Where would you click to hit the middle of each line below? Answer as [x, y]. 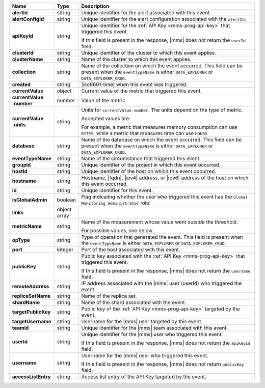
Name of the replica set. [109, 296]
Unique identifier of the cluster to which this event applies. [149, 53]
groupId [22, 165]
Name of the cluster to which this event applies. [136, 59]
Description [95, 6]
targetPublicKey [31, 312]
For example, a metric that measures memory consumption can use [159, 127]
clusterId [23, 53]
